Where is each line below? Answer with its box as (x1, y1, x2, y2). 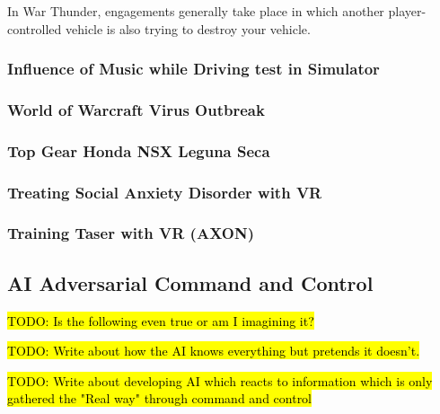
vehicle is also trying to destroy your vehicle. (65, 19, 311, 38)
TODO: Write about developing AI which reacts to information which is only (7, 371, 433, 390)
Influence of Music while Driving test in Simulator (7, 57, 380, 80)
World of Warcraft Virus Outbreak (7, 98, 265, 120)
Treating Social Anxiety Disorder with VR (7, 181, 322, 203)
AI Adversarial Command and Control (7, 269, 374, 296)
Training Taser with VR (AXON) (7, 222, 254, 244)
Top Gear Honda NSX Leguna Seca (7, 139, 270, 162)
